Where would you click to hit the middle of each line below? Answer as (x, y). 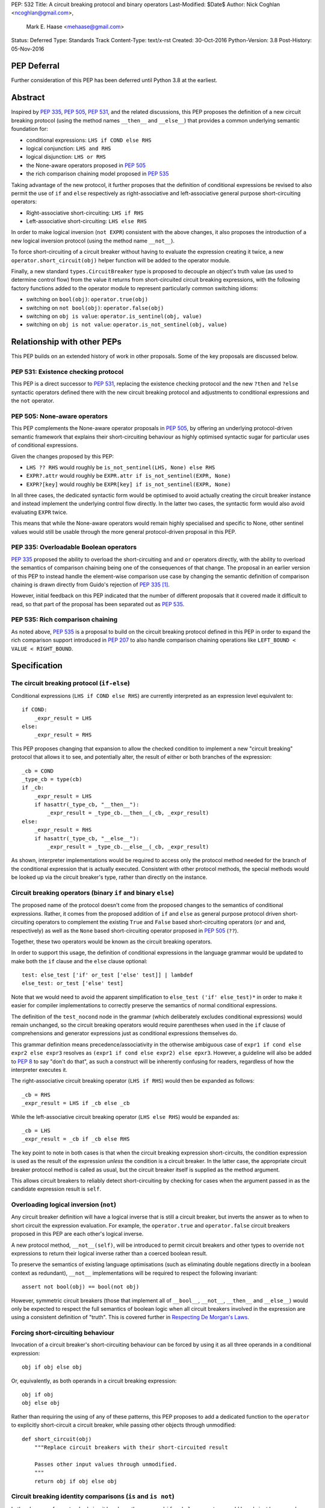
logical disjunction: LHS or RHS (66, 157)
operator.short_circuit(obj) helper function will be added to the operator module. (121, 260)
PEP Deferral (35, 66)
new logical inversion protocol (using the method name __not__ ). (93, 241)
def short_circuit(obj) (57, 1439)
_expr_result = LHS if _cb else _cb (76, 1103)
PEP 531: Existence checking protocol (67, 372)
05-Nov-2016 (28, 49)
